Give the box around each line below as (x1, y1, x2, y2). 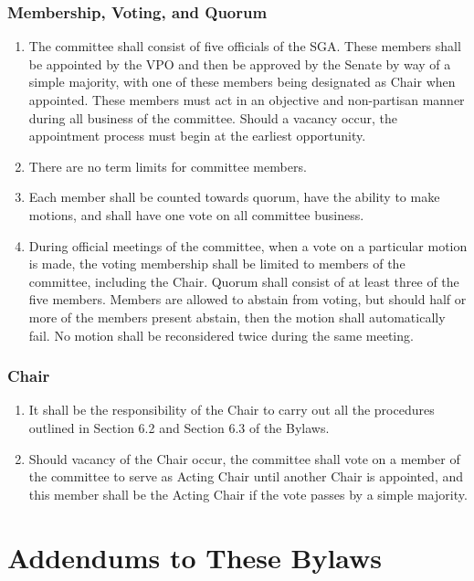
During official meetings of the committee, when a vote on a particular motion (28, 236, 468, 255)
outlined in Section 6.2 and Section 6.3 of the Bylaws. (28, 417, 330, 437)
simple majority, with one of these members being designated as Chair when (28, 72, 456, 91)
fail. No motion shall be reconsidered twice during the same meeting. (28, 325, 414, 344)
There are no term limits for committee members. (28, 156, 307, 175)
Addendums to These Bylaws (7, 538, 383, 576)
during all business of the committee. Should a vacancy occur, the (28, 108, 397, 127)
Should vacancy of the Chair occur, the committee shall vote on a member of (28, 449, 460, 468)
